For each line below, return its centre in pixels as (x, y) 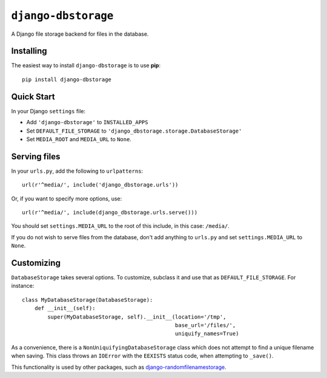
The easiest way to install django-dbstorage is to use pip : (86, 65)
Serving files (36, 157)
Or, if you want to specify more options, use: (67, 198)
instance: (23, 286)
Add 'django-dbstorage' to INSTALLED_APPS (87, 122)
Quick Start (33, 97)
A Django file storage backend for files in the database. (80, 34)
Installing (29, 51)
